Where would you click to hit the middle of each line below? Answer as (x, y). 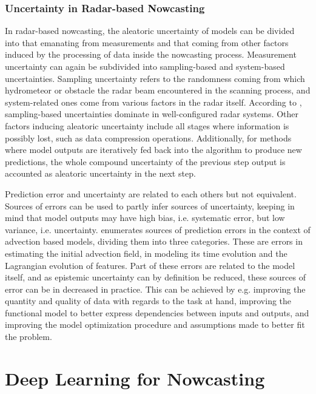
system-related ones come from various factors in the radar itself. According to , (153, 102)
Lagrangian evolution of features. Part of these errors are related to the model (150, 265)
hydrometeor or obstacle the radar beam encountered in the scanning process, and (158, 90)
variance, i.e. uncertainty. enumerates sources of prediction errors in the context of (158, 229)
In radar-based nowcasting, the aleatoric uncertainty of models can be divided (150, 31)
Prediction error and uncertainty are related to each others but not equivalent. (151, 193)
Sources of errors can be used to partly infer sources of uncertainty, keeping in (150, 205)
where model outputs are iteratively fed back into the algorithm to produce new (153, 150)
